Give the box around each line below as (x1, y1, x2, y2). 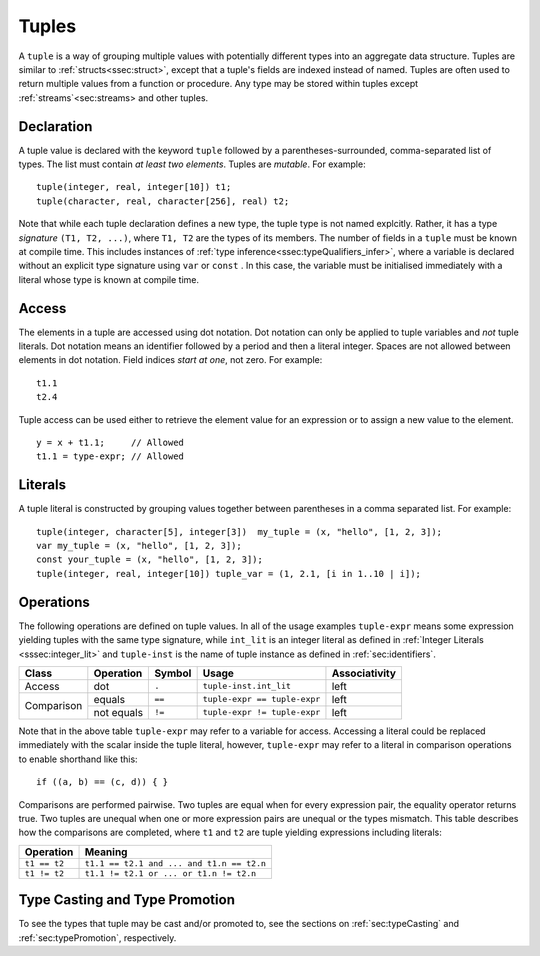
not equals (93, 705, 144, 719)
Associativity (331, 666, 397, 680)
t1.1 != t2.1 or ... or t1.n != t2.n (84, 868, 257, 879)
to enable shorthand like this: (18, 753, 139, 765)
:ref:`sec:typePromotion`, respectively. (18, 931, 177, 944)
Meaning (84, 845, 128, 859)
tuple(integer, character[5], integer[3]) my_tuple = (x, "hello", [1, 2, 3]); (36, 526, 443, 537)
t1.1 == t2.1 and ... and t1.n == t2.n (84, 858, 267, 869)
